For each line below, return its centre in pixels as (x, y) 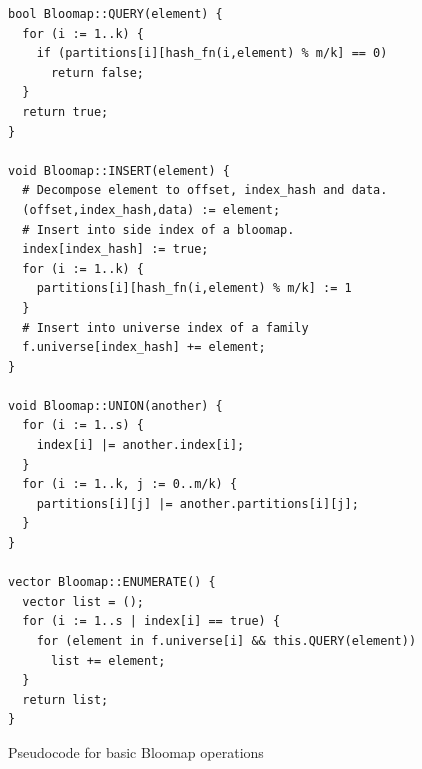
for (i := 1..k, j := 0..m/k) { (130, 484)
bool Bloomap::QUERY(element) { (115, 14)
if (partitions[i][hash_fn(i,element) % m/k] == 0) (212, 53)
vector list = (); (83, 601)
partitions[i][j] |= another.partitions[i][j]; (197, 503)
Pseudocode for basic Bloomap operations (136, 751)
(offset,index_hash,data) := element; (151, 209)
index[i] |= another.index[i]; (140, 445)
